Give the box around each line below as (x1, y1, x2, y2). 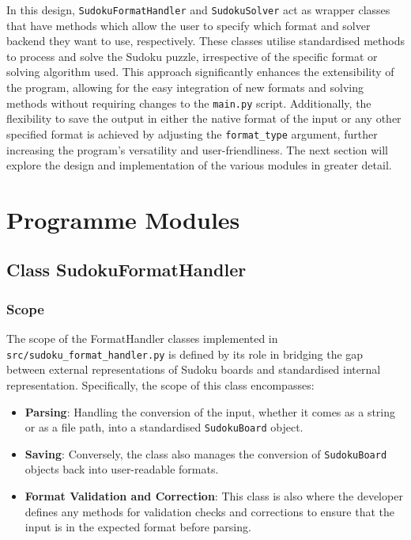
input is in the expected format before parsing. (25, 519, 251, 535)
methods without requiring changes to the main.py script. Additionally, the (6, 94, 371, 111)
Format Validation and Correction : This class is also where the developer (25, 488, 403, 504)
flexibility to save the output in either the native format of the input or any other (6, 110, 402, 127)
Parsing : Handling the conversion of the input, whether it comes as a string (25, 403, 396, 420)
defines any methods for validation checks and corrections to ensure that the (25, 503, 394, 519)
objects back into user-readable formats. (25, 461, 219, 477)
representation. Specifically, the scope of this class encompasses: (6, 376, 315, 393)
